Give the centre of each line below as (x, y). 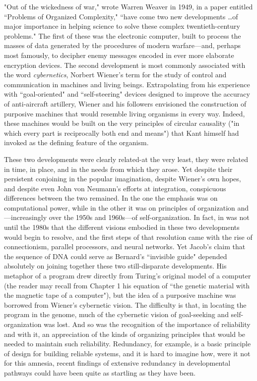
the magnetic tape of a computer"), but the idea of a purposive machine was (120, 295)
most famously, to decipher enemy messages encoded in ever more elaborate (119, 55)
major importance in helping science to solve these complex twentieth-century (122, 26)
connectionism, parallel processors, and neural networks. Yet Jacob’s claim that (125, 246)
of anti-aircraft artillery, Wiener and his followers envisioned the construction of (125, 103)
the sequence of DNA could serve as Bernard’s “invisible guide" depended (116, 256)
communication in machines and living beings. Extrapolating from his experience (127, 84)
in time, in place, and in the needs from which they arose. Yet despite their (118, 169)
